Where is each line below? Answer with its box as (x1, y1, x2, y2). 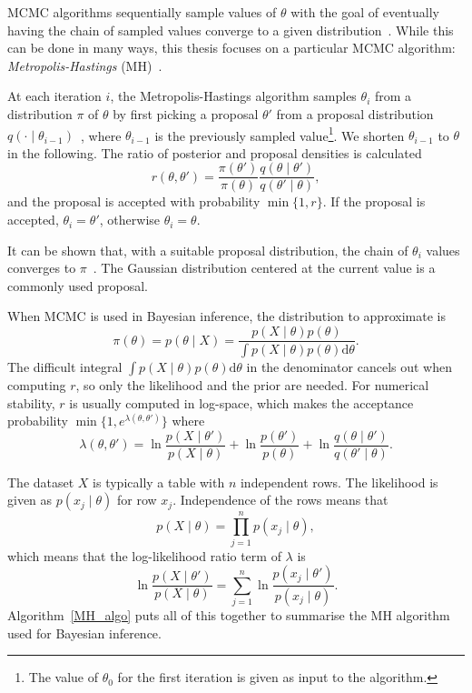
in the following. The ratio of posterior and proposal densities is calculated (7, 143, 422, 162)
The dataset (7, 472, 74, 491)
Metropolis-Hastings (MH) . (7, 55, 162, 75)
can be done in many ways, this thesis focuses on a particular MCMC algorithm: (7, 38, 456, 57)
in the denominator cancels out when (246, 357, 453, 376)
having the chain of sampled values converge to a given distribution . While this (7, 20, 454, 39)
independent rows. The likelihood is (240, 472, 438, 491)
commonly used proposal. (7, 276, 148, 295)
